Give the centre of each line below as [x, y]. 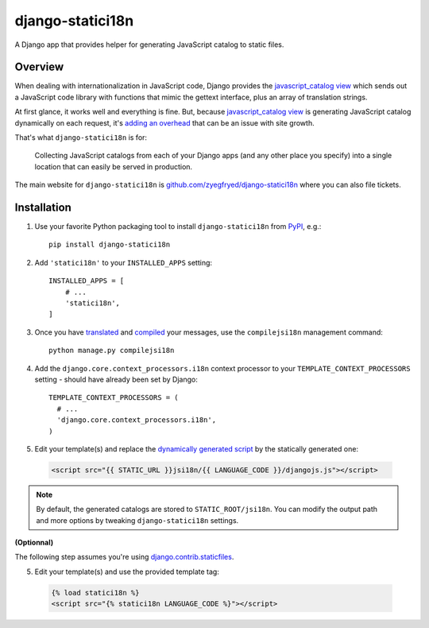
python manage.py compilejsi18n [112, 351]
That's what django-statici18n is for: [81, 138]
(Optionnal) [34, 543]
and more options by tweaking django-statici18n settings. [137, 520]
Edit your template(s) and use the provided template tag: [127, 572]
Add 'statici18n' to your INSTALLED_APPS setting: [124, 262]
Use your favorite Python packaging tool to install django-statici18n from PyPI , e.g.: [178, 227]
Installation [43, 207]
